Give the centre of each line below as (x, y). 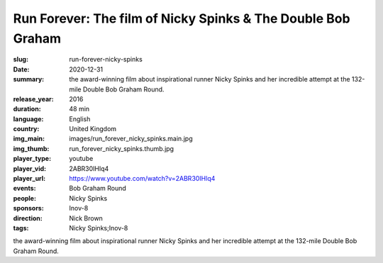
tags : (21, 228)
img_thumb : (31, 148)
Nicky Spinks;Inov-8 (99, 228)
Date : (21, 69)
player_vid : (29, 168)
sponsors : (28, 208)
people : (25, 198)
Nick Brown (86, 218)
